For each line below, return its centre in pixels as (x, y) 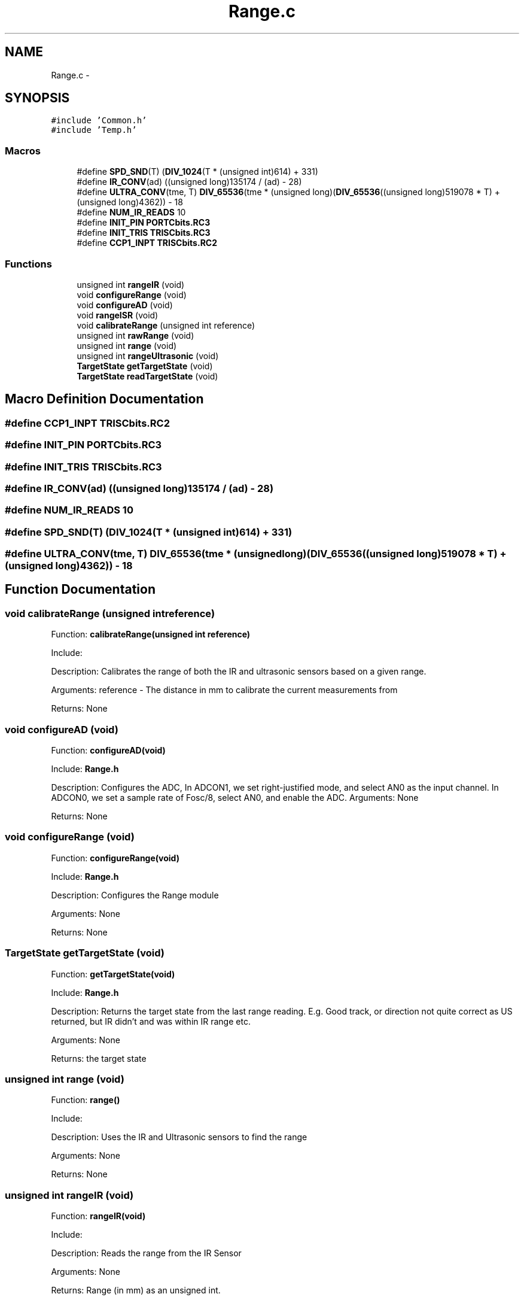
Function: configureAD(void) (108, 750)
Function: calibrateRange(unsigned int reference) (151, 634)
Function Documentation (80, 590)
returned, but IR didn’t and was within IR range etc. (151, 1021)
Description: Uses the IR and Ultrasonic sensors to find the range (179, 1137)
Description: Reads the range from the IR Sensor (146, 1253)
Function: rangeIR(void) (98, 1216)
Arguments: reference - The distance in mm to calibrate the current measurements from (224, 690)
